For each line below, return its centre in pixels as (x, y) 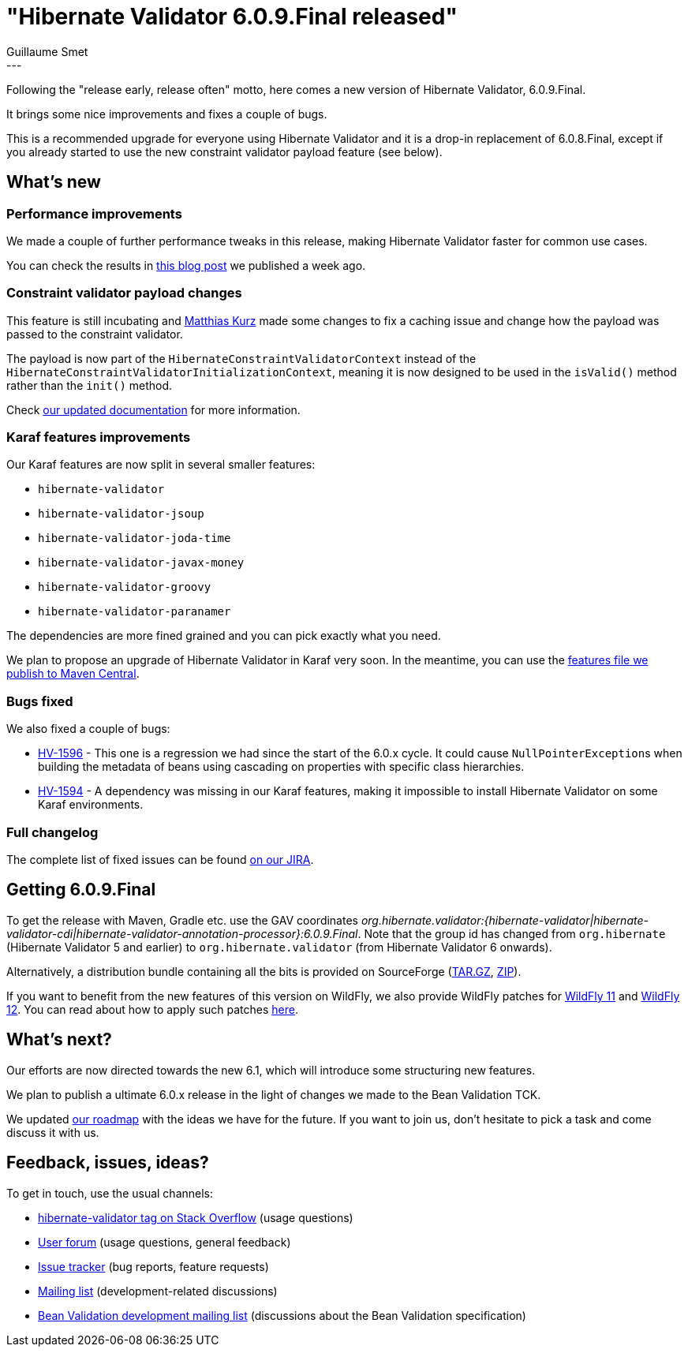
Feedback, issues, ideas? (108, 1163)
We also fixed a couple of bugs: (88, 729)
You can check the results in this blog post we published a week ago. (186, 265)
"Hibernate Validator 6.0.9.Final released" (232, 17)
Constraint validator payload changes (124, 293)
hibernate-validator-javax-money (141, 563)
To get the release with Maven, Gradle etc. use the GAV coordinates (182, 920)
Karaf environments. (91, 805)
